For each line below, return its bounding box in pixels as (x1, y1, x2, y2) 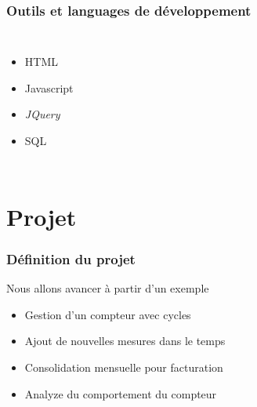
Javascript (24, 79, 74, 96)
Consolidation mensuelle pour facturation (24, 358, 223, 375)
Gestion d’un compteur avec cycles (24, 306, 191, 322)
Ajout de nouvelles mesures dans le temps (24, 333, 226, 349)
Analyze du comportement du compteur (24, 385, 217, 402)
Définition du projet (6, 249, 136, 268)
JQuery (24, 106, 60, 122)
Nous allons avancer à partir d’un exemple (6, 280, 209, 296)
